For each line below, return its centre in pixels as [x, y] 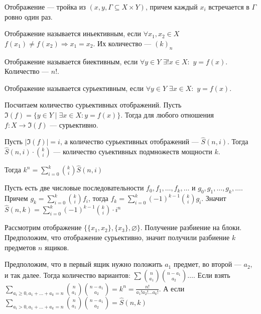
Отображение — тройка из [45, 7]
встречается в [229, 7]
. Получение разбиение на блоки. [191, 227]
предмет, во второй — [207, 264]
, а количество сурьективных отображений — [129, 141]
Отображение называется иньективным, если [73, 33]
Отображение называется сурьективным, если [74, 88]
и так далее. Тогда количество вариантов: [68, 275]
